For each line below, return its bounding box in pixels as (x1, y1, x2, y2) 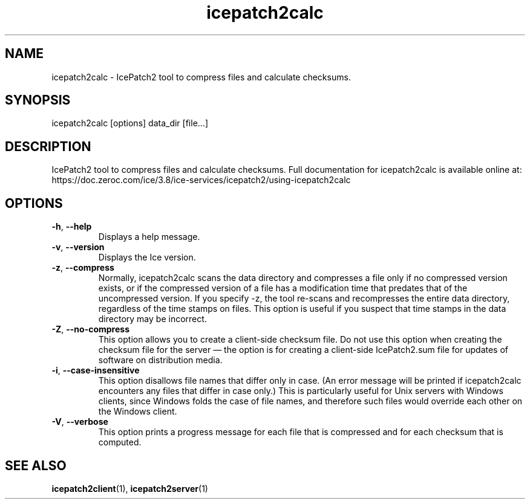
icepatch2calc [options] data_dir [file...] (51, 118, 209, 129)
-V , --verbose (51, 416, 108, 427)
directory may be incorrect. (98, 314, 207, 325)
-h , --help (51, 221, 92, 232)
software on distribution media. (98, 355, 223, 366)
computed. (98, 437, 142, 448)
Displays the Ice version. (98, 252, 196, 263)
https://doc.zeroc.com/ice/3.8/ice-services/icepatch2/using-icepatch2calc (51, 175, 351, 186)
